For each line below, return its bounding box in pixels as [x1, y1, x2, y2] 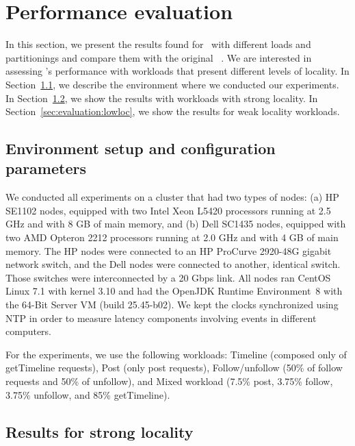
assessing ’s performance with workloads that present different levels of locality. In [5, 64, 350, 78]
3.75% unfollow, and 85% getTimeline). [5, 387, 170, 401]
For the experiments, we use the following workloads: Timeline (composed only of [5, 347, 347, 361]
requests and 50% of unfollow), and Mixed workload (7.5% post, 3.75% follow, [5, 374, 333, 388]
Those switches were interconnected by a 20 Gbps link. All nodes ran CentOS [5, 270, 331, 284]
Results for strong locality [5, 421, 194, 442]
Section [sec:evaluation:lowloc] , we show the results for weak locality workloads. [5, 104, 340, 119]
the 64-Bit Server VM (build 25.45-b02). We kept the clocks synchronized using [5, 297, 339, 312]
